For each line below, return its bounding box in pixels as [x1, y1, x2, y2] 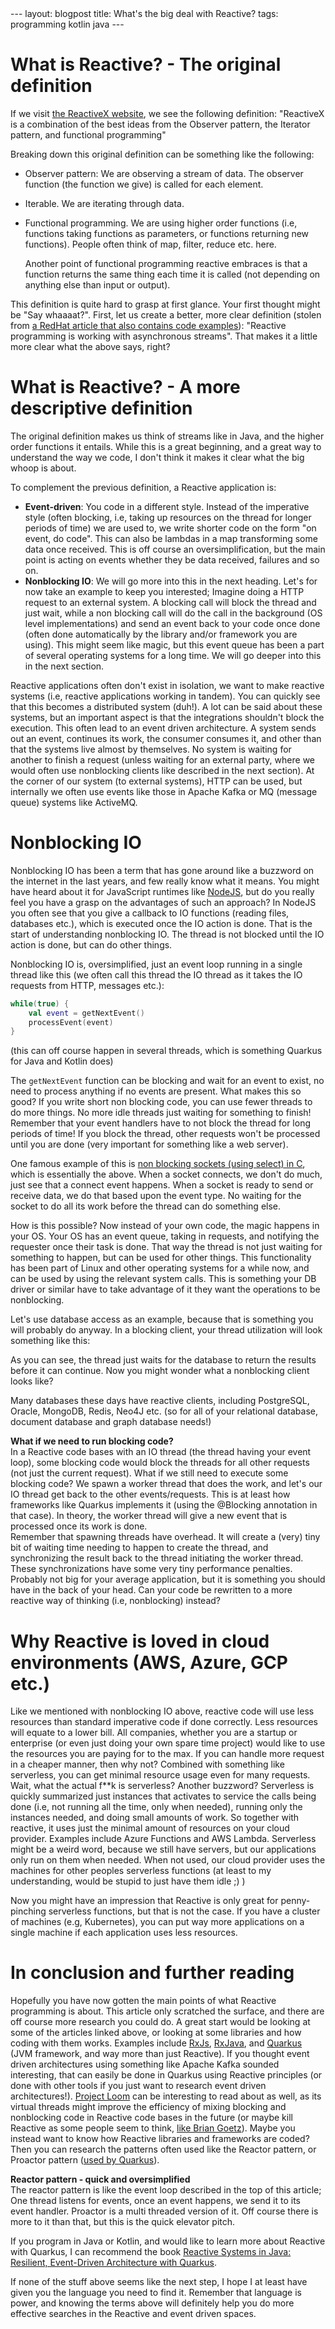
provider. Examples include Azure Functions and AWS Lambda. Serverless [10, 1833, 317, 1845]
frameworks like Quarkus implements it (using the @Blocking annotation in [10, 1499, 318, 1511]
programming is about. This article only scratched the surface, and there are [10, 2005, 325, 2017]
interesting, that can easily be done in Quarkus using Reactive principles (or [10, 2069, 323, 2081]
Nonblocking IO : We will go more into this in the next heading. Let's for [24, 575, 318, 587]
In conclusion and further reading [10, 1962, 295, 1984]
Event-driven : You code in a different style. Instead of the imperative [24, 500, 310, 512]
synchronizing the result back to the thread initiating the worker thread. [10, 1552, 304, 1564]
